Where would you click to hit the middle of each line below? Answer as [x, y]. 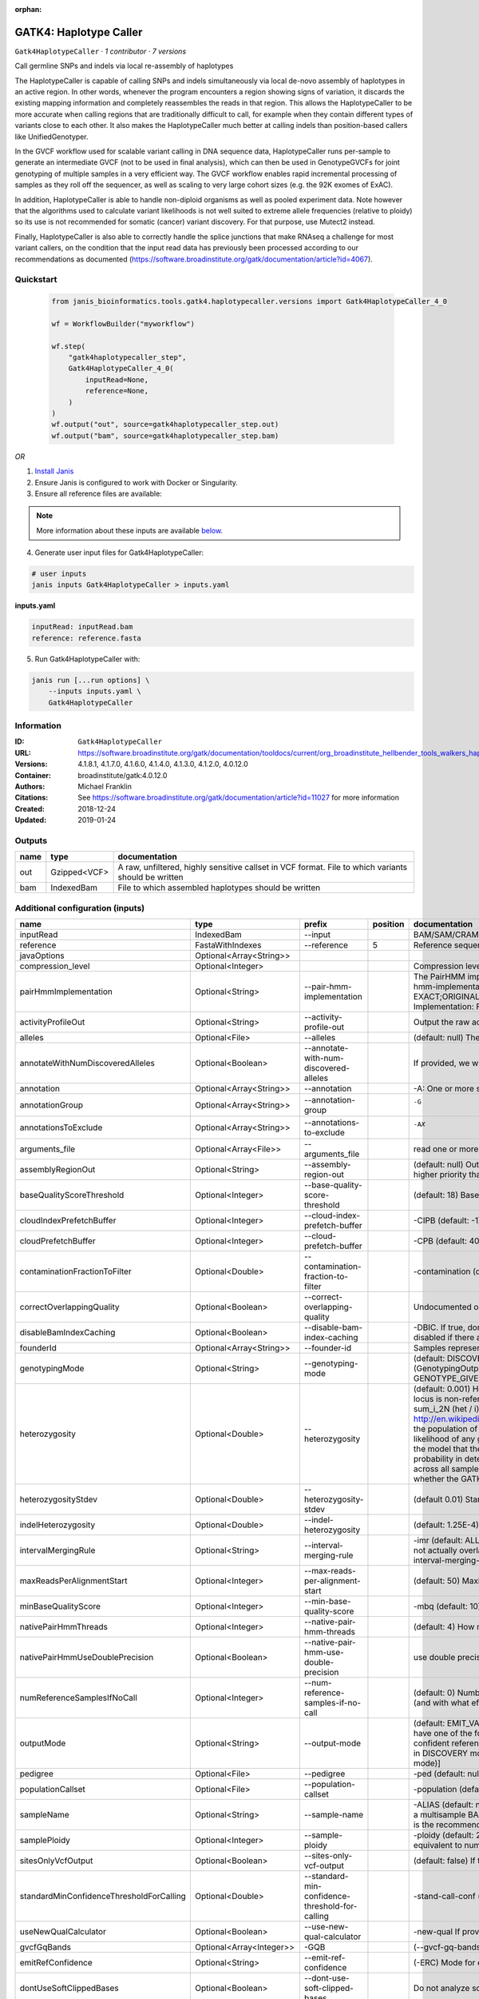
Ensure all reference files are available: [99, 493]
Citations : [32, 798]
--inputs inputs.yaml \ [95, 691]
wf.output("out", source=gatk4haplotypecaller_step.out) [165, 425]
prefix [315, 924]
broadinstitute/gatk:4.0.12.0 [123, 775]
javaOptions [42, 956]
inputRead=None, [117, 379]
